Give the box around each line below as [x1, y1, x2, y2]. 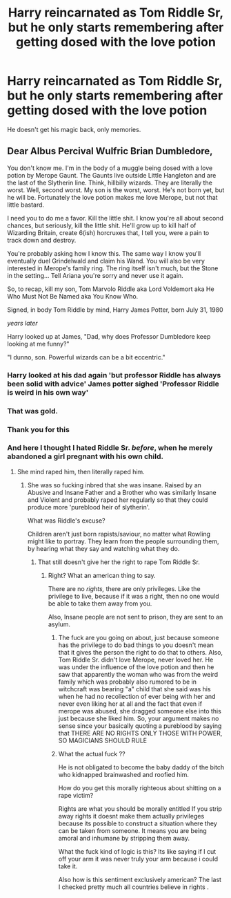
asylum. [48, 620, 71, 628]
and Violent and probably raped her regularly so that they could [27, 496, 208, 504]
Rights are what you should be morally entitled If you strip [58, 804, 223, 813]
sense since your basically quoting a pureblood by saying [58, 721, 222, 730]
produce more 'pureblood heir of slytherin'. [27, 503, 150, 511]
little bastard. [7, 200, 45, 209]
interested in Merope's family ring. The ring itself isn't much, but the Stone [7, 264, 219, 272]
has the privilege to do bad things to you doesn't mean [58, 641, 214, 649]
